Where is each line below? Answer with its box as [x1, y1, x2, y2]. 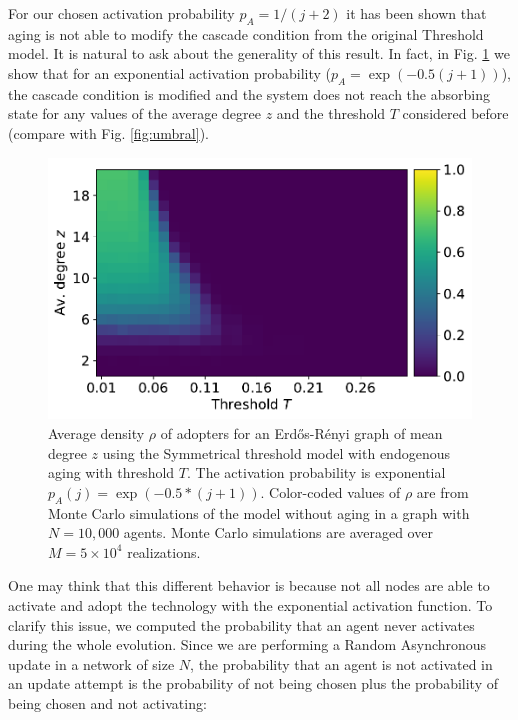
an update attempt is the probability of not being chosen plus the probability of [8, 673, 498, 694]
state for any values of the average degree [8, 103, 262, 124]
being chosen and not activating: [8, 692, 207, 713]
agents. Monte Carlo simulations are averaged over [123, 522, 433, 543]
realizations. [127, 541, 201, 562]
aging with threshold [48, 462, 175, 483]
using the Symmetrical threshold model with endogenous [102, 442, 450, 463]
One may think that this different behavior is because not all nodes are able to [8, 575, 490, 596]
